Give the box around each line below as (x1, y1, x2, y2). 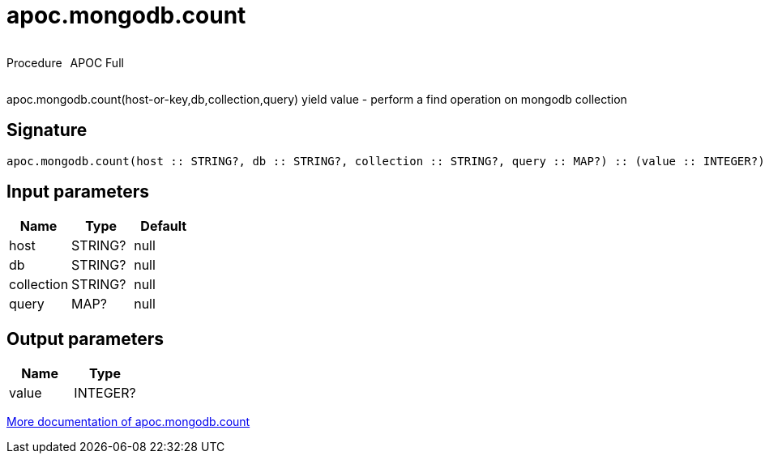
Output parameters (6, 328, 164, 349)
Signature (6, 120, 88, 141)
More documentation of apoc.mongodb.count (6, 415, 250, 429)
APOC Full (70, 55, 124, 70)
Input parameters (6, 181, 150, 202)
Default (140, 218, 187, 235)
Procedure (6, 55, 62, 70)
